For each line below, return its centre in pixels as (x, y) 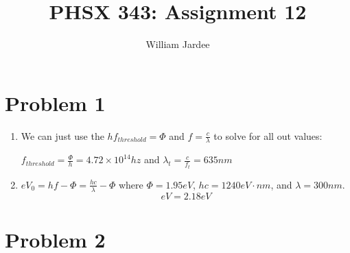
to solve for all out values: (268, 135)
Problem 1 (55, 103)
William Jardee (178, 44)
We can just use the (62, 135)
